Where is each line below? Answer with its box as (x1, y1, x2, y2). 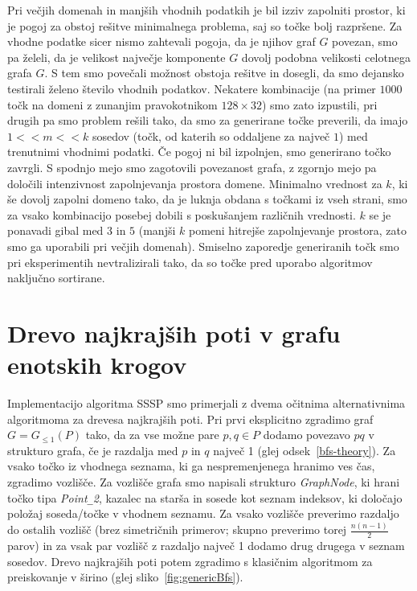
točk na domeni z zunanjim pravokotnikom (7, 96, 218, 113)
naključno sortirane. (7, 269, 105, 286)
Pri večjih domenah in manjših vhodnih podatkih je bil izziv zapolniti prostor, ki (7, 2, 406, 18)
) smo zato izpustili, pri (262, 96, 378, 113)
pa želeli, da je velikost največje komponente (7, 48, 226, 65)
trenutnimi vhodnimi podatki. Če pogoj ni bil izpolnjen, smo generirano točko (7, 143, 391, 160)
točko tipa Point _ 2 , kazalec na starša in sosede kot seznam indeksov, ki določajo (7, 489, 403, 506)
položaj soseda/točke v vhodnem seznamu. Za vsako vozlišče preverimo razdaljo (7, 505, 399, 522)
